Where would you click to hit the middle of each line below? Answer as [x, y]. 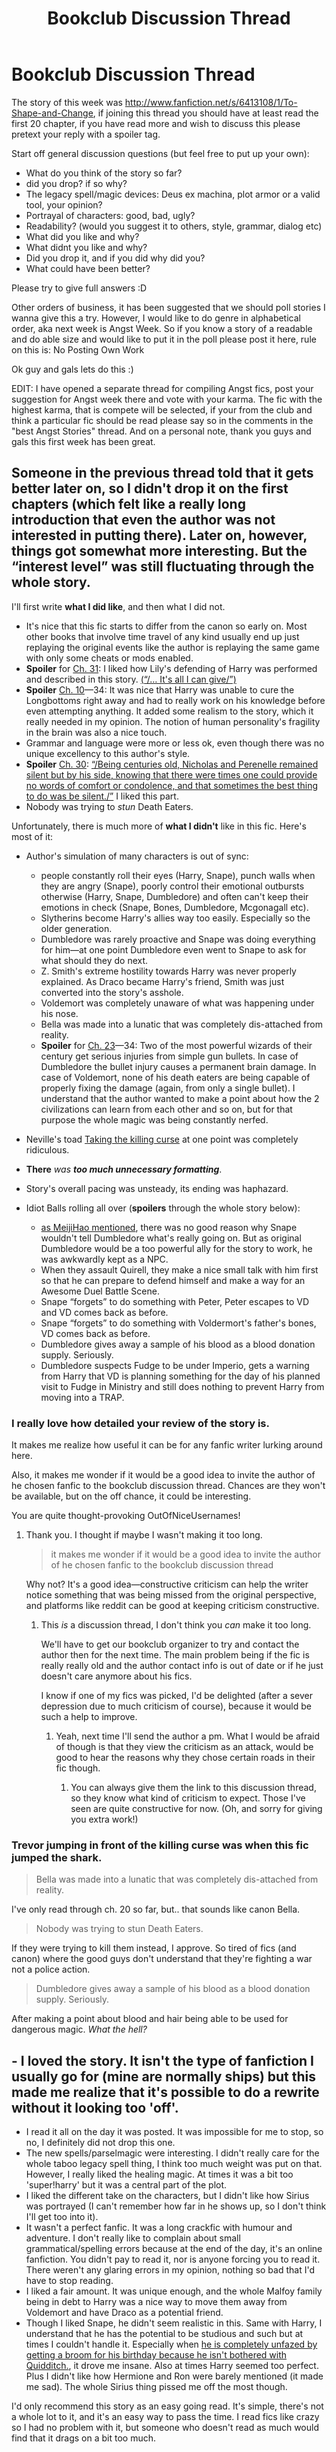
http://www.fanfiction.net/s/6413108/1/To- [211, 102]
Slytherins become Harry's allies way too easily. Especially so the [175, 918]
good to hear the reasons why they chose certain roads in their [185, 1758]
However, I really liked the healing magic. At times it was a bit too [159, 2174]
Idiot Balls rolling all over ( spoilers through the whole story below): [163, 1208]
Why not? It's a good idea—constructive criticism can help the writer [167, 1584]
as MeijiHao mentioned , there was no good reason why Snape [169, 1227]
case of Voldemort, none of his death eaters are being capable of [175, 1077]
